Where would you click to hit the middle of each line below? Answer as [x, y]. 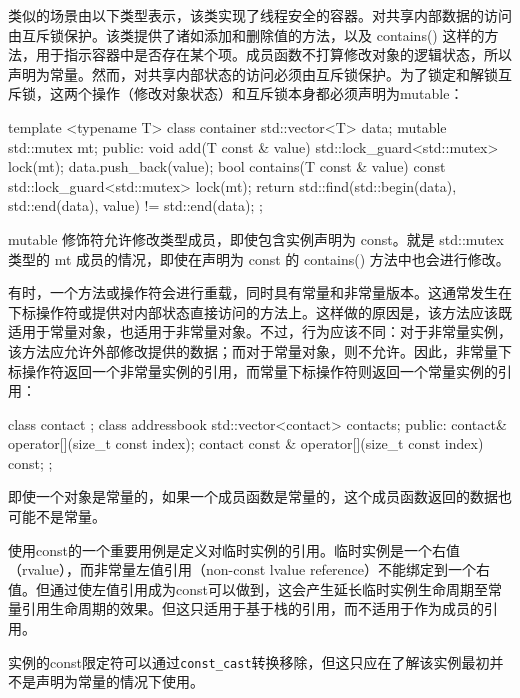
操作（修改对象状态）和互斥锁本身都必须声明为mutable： [277, 93]
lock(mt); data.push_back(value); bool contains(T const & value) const [227, 166]
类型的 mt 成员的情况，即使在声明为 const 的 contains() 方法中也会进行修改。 [259, 258]
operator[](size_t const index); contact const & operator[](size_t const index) [246, 443]
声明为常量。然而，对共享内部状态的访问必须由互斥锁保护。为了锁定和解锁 [253, 73]
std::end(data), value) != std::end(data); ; [135, 205]
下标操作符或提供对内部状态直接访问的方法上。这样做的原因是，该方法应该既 [260, 311]
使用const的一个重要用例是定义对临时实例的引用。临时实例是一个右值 [234, 549]
